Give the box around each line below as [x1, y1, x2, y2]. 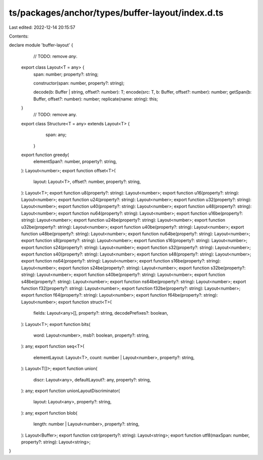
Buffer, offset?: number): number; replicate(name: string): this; [33, 96, 158, 102]
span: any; [45, 132, 67, 138]
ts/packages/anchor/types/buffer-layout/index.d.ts [9, 7, 224, 18]
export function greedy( [21, 152, 69, 158]
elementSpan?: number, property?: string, [33, 159, 117, 164]
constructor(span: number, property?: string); [33, 80, 125, 86]
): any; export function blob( [21, 410, 77, 416]
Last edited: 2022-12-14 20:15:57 [9, 24, 75, 30]
